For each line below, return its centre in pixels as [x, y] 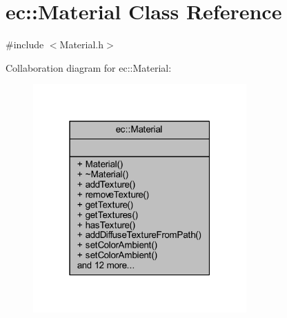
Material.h [82, 44]
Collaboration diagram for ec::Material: [89, 67]
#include [25, 44]
